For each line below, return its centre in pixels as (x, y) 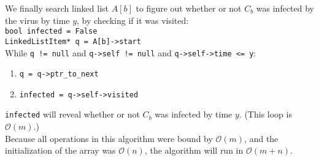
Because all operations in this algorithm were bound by (109, 138)
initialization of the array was (60, 150)
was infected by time (194, 114)
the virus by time (37, 20)
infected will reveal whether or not (72, 114)
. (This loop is (265, 114)
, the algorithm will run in (194, 150)
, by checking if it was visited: (133, 20)
